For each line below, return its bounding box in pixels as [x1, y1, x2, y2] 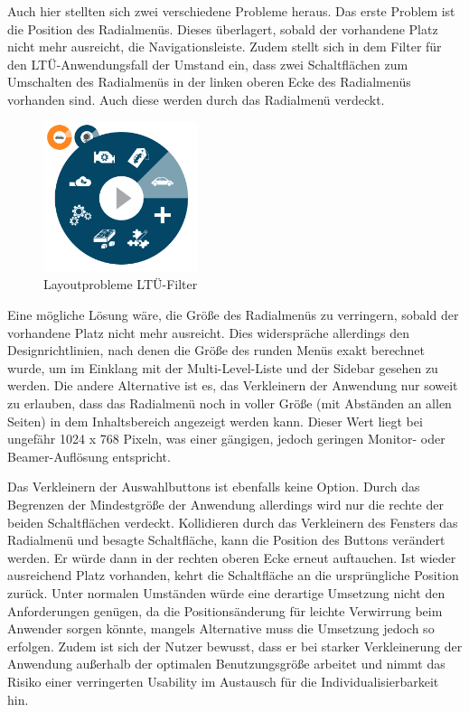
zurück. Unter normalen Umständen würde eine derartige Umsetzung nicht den [7, 583, 446, 602]
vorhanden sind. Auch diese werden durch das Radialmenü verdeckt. [7, 89, 385, 108]
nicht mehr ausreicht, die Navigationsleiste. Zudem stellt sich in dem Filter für [7, 37, 442, 56]
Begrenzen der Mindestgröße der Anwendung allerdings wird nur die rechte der [7, 494, 444, 513]
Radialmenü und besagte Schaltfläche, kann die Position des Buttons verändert [7, 530, 446, 549]
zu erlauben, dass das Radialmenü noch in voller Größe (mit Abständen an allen [7, 394, 452, 413]
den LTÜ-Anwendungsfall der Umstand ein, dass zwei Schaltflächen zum [7, 54, 408, 73]
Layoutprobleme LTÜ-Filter [43, 275, 198, 294]
